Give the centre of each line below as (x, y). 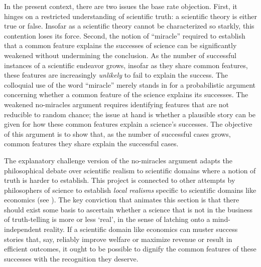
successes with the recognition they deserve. (71, 258)
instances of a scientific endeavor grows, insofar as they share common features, (126, 65)
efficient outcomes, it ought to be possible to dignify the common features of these (130, 249)
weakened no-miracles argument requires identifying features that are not (117, 104)
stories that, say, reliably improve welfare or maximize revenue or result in (118, 239)
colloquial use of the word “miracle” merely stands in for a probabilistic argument (130, 84)
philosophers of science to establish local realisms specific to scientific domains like (130, 190)
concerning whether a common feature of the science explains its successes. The (126, 94)
